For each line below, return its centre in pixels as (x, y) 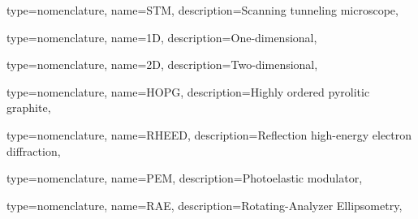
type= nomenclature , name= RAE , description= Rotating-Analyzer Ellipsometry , (205, 205)
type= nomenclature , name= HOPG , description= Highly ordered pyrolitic (188, 91)
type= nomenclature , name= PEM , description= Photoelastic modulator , (185, 178)
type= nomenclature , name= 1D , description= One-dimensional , (162, 37)
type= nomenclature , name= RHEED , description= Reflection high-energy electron (209, 134)
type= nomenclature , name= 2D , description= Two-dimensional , (162, 64)
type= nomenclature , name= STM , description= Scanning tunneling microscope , (203, 10)
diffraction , (34, 150)
